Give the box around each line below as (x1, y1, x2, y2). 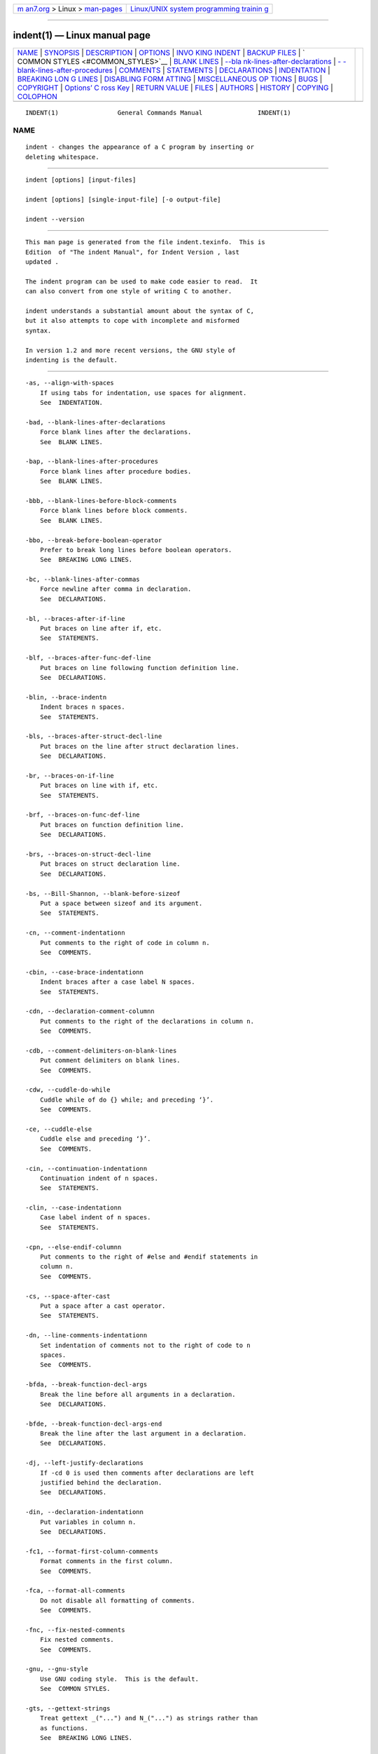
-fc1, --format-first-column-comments (25, 1547, 159, 1555)
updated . (25, 257, 59, 266)
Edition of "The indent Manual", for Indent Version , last (25, 248, 239, 256)
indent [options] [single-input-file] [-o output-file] (25, 196, 221, 203)
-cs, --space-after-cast (25, 1292, 111, 1300)
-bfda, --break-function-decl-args (25, 1381, 148, 1388)
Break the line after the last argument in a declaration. (39, 1430, 247, 1438)
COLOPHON (17, 91, 57, 101)
